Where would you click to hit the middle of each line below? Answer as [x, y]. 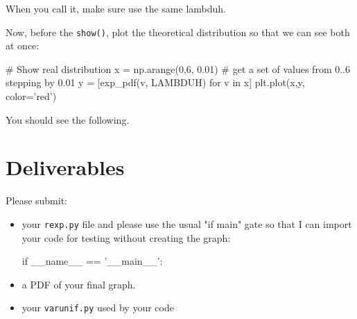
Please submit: [37, 201]
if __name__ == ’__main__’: [92, 261]
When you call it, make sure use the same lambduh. [116, 8]
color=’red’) [31, 96]
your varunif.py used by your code [98, 308]
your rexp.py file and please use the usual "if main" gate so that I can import [187, 223]
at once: [23, 46]
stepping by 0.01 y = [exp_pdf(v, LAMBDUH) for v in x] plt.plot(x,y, [155, 82]
